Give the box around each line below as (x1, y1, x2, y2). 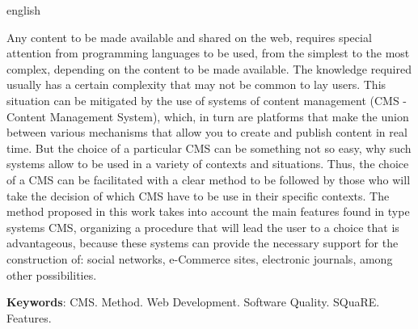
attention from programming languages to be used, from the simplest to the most (6, 44, 410, 61)
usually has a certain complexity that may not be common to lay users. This (6, 76, 386, 93)
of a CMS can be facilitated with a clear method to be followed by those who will (6, 171, 411, 188)
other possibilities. (6, 266, 97, 283)
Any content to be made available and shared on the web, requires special (6, 28, 372, 45)
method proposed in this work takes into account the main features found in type (6, 203, 410, 220)
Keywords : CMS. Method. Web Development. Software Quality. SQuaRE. (6, 293, 380, 310)
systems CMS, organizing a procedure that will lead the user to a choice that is (6, 218, 399, 235)
